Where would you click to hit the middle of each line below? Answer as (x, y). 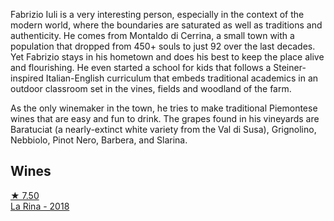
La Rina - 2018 (40, 206)
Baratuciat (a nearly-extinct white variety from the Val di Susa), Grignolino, (163, 129)
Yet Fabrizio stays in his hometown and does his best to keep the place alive (167, 57)
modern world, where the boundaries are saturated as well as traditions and (166, 25)
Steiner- (290, 67)
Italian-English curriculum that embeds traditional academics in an (182, 78)
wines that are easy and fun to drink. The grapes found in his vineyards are (165, 118)
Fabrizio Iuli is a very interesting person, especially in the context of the (157, 14)
